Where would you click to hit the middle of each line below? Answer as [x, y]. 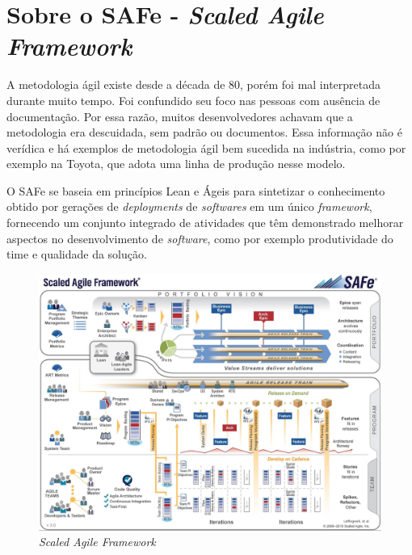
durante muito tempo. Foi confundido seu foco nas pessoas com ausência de [193, 100]
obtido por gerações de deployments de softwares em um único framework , [189, 206]
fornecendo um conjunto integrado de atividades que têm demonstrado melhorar [205, 223]
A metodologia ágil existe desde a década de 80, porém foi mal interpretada [194, 84]
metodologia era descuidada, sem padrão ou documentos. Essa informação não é [204, 132]
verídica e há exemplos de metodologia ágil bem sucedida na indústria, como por [206, 147]
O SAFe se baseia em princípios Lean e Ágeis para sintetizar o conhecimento [196, 190]
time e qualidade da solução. [77, 254]
